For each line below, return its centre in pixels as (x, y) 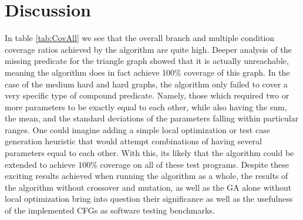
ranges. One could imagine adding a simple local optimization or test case (137, 129)
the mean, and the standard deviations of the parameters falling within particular (152, 118)
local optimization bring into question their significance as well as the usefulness (149, 199)
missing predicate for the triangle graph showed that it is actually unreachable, (147, 61)
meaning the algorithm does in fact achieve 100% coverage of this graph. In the (147, 72)
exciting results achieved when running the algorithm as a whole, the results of (147, 176)
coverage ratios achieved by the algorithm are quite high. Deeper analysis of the (148, 49)
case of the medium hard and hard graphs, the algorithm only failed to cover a (146, 84)
